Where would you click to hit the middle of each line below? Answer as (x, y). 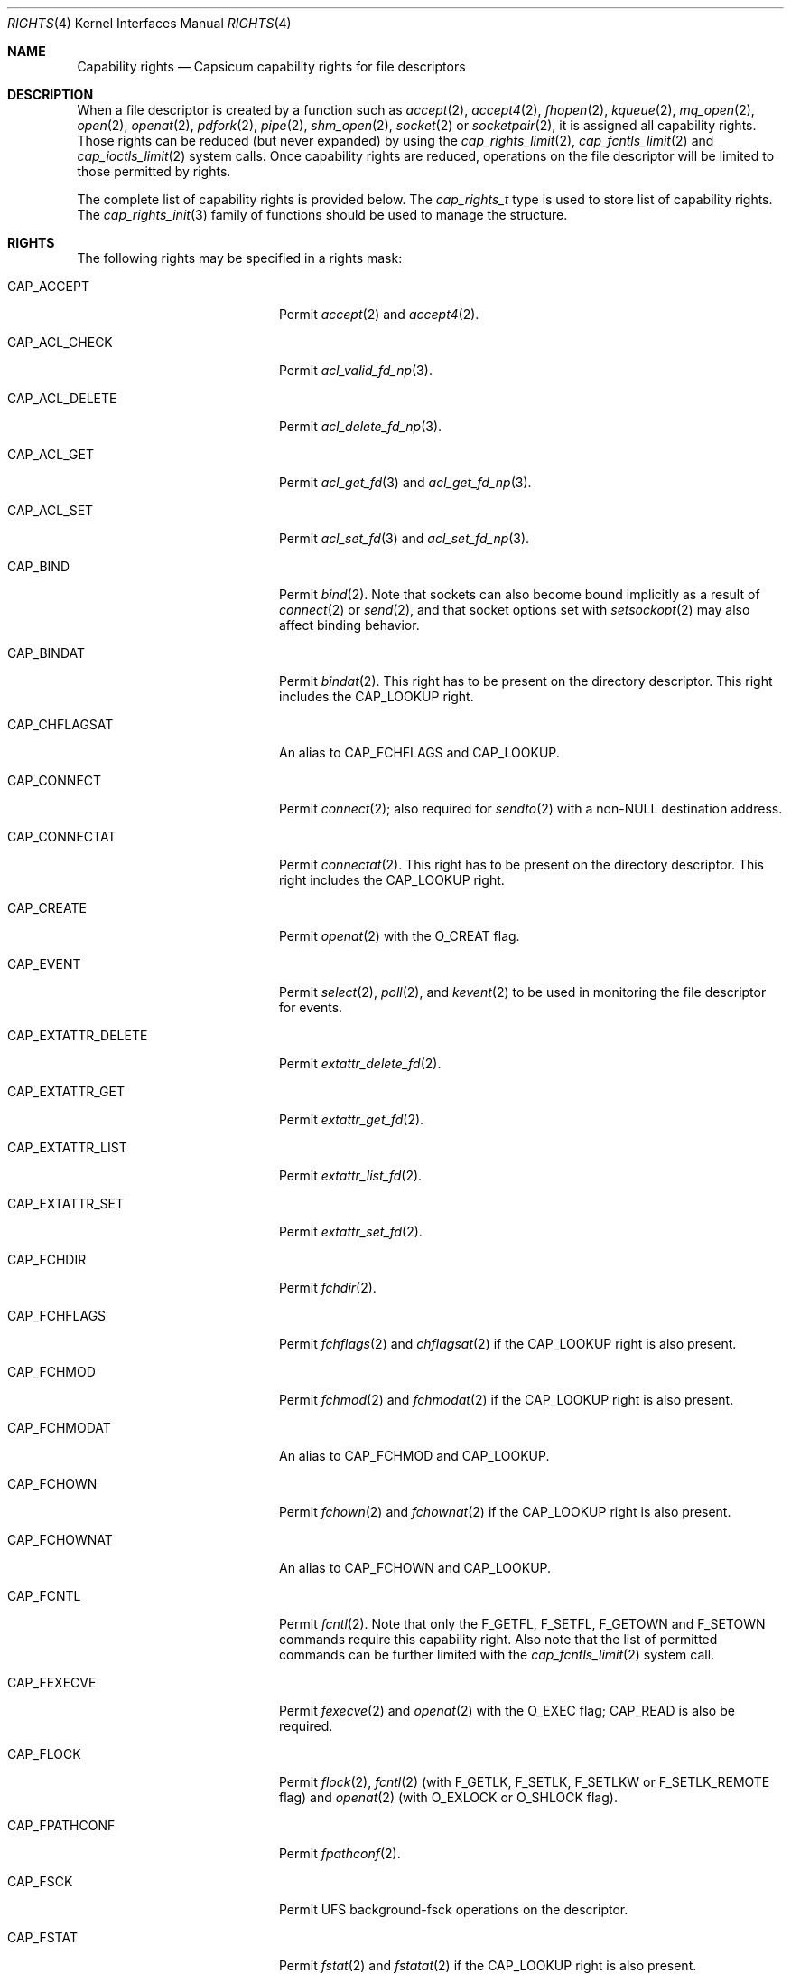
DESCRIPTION (51, 94)
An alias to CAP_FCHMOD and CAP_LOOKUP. (414, 1456)
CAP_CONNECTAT (62, 837)
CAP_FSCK (40, 1881)
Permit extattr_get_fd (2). (352, 1119)
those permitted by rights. (154, 171)
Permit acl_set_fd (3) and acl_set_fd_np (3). (405, 538)
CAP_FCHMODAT (59, 1428)
